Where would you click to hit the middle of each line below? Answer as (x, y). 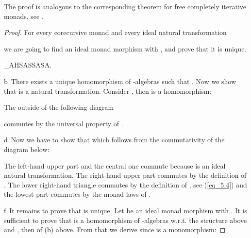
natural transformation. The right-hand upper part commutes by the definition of (125, 175)
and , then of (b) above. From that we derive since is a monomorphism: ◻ (115, 229)
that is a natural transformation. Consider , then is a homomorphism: (108, 91)
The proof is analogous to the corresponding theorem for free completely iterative (125, 6)
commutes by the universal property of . (64, 123)
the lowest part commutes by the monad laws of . (77, 194)
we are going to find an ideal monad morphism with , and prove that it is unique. (125, 48)
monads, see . (24, 16)
